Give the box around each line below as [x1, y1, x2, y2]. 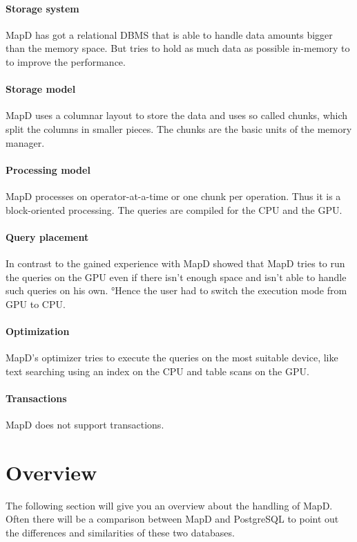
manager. [6, 135, 45, 150]
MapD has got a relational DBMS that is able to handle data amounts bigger [6, 27, 333, 42]
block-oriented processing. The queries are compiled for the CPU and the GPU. [6, 202, 342, 217]
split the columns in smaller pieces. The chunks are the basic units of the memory [6, 121, 352, 136]
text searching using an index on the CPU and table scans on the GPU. [6, 363, 309, 378]
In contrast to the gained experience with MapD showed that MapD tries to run [6, 255, 345, 270]
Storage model [6, 82, 76, 96]
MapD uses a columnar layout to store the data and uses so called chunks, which [6, 108, 348, 123]
